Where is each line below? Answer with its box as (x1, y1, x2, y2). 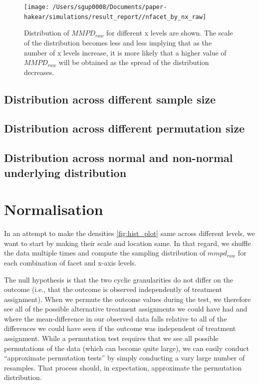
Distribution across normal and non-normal (4, 150, 233, 165)
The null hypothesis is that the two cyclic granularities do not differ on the (4, 274, 233, 284)
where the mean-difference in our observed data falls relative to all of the (4, 313, 227, 323)
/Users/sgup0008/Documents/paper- (52, 3, 167, 10)
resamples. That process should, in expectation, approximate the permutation (4, 362, 242, 372)
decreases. (24, 66, 54, 77)
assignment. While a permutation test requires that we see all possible (4, 333, 219, 343)
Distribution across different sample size (4, 91, 216, 106)
